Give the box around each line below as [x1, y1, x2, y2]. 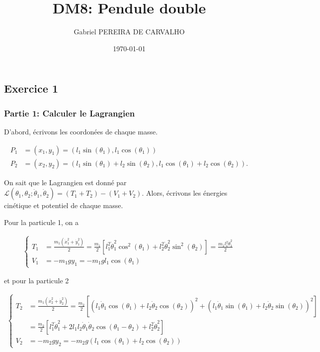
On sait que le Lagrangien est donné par [4, 177, 127, 187]
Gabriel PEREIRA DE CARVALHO [74, 26, 185, 37]
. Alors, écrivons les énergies [142, 188, 228, 198]
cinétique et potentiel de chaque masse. [4, 200, 123, 211]
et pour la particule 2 [4, 275, 69, 286]
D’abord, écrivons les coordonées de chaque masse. [4, 126, 158, 136]
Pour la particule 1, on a [4, 217, 79, 227]
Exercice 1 [4, 81, 58, 96]
